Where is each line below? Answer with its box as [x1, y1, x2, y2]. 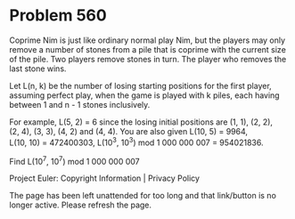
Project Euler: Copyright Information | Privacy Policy [9, 173, 201, 183]
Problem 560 [9, 5, 107, 26]
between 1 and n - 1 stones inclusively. [9, 99, 151, 109]
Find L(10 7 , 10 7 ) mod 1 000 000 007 [9, 154, 140, 166]
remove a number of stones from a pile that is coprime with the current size [9, 44, 287, 54]
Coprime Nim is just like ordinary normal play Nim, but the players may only [9, 35, 286, 45]
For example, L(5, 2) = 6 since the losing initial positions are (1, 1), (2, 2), [9, 117, 274, 127]
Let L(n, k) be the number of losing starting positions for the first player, [9, 80, 272, 91]
